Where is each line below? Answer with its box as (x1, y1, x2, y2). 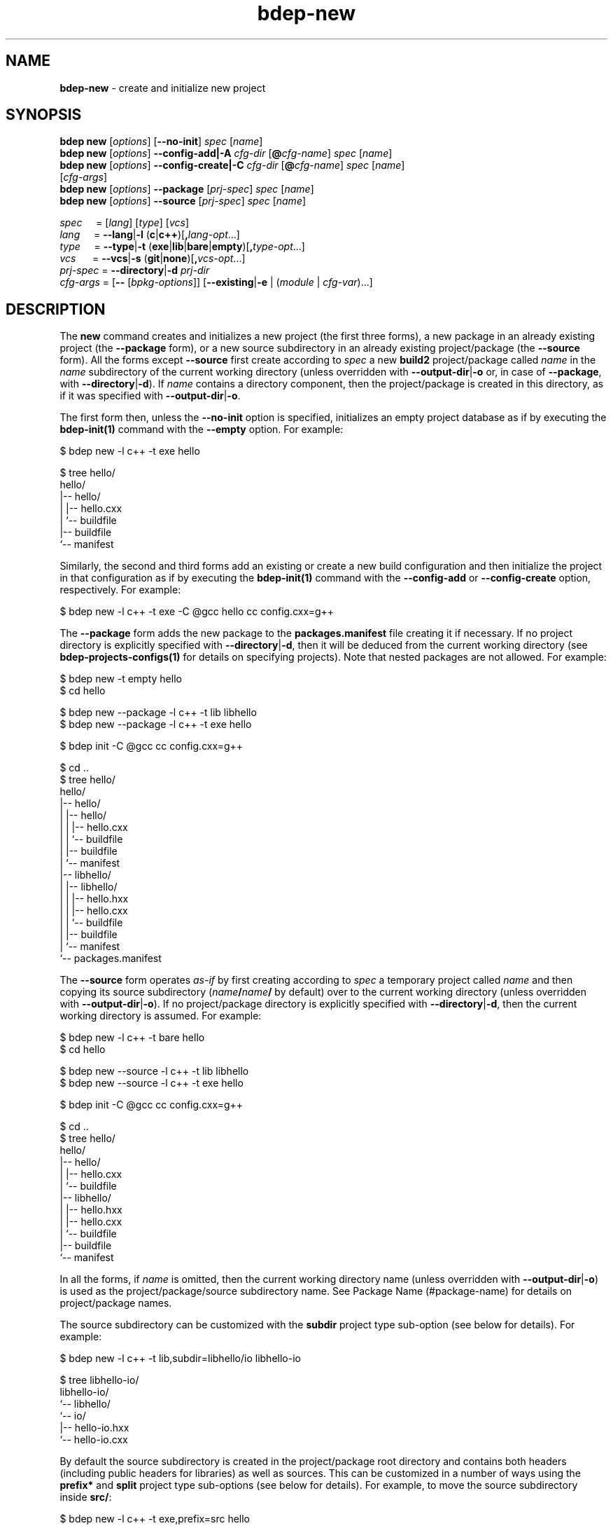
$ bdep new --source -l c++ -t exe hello (59, 1077, 244, 1089)
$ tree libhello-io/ (59, 1374, 139, 1387)
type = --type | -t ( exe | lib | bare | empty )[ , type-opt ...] (59, 240, 305, 253)
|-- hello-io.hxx (59, 1422, 129, 1434)
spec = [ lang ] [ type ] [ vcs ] (59, 216, 190, 229)
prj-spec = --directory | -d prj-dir (59, 264, 210, 277)
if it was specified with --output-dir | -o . (59, 390, 241, 402)
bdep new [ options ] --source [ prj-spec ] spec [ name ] (59, 195, 306, 207)
